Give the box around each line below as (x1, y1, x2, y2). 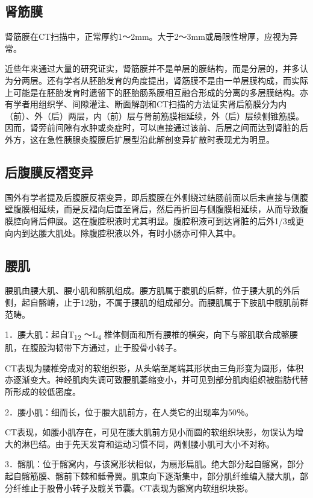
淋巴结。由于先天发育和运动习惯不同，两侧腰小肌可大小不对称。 (21, 437, 274, 450)
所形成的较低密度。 (5, 385, 81, 398)
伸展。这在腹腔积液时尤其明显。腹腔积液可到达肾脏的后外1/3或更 (46, 214, 304, 227)
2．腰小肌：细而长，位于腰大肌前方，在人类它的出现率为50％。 (5, 405, 253, 418)
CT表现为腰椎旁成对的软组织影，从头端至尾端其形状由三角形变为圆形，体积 (5, 361, 304, 374)
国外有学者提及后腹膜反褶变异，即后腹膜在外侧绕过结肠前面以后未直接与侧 (5, 191, 300, 203)
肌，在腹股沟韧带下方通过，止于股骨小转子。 (5, 341, 182, 354)
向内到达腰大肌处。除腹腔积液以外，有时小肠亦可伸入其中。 (5, 226, 241, 239)
